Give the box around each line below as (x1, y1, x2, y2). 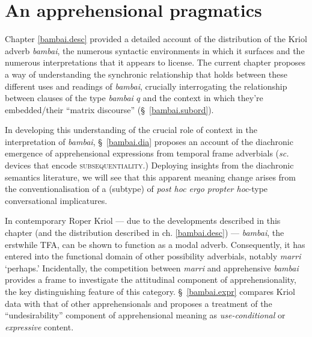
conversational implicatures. (5, 194, 108, 206)
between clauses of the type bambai (5, 91, 133, 104)
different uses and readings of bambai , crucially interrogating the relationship (5, 79, 287, 92)
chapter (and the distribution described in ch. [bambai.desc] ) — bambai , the (5, 226, 284, 239)
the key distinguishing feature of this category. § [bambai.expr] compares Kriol (5, 285, 295, 297)
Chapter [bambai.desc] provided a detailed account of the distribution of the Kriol (5, 32, 307, 45)
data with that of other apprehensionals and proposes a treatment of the (5, 297, 272, 309)
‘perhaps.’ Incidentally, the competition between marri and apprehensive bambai (5, 261, 299, 274)
